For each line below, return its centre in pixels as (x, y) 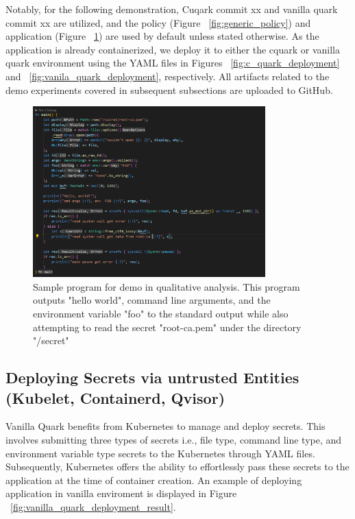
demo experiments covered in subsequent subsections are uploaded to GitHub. (169, 89)
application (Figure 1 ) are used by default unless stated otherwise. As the (162, 36)
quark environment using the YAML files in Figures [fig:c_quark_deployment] (173, 63)
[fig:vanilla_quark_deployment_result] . (93, 506)
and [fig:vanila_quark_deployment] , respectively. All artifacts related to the (168, 76)
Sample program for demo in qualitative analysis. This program (167, 286)
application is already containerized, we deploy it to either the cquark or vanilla (173, 49)
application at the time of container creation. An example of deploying (154, 480)
